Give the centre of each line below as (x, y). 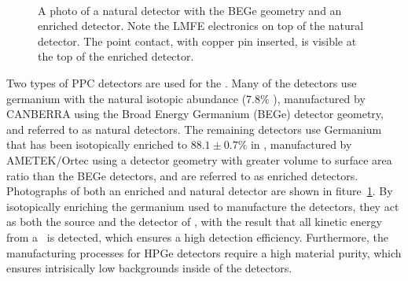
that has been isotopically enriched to (97, 144)
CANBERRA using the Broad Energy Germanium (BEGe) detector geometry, (195, 114)
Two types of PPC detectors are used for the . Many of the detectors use (182, 82)
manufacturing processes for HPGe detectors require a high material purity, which (204, 252)
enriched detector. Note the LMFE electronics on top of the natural (201, 26)
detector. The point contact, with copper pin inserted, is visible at (197, 41)
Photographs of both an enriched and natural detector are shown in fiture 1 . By (200, 191)
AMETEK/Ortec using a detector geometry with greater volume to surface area (199, 159)
